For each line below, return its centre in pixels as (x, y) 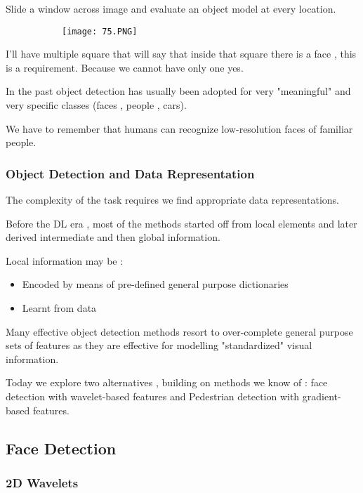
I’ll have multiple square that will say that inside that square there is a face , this (181, 54)
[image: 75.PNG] (100, 31)
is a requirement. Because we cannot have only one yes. (125, 67)
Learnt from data (59, 308)
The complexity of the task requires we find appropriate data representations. (172, 200)
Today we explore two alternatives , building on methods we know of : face (167, 382)
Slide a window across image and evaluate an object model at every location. (171, 8)
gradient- (322, 396)
